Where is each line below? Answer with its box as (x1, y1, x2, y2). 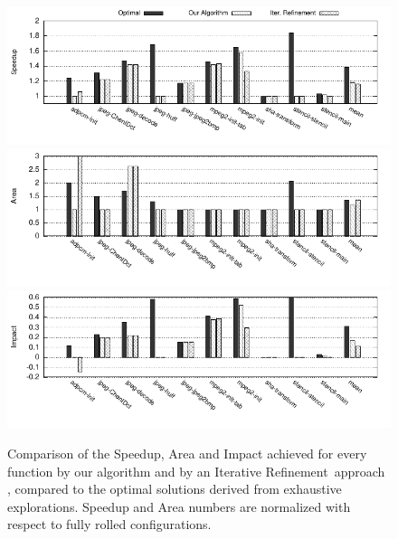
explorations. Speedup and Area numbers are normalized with (7, 496, 351, 515)
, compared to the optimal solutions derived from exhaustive (7, 479, 342, 498)
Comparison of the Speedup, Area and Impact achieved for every (7, 443, 367, 462)
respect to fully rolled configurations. (7, 515, 212, 534)
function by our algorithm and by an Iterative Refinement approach (7, 461, 385, 480)
